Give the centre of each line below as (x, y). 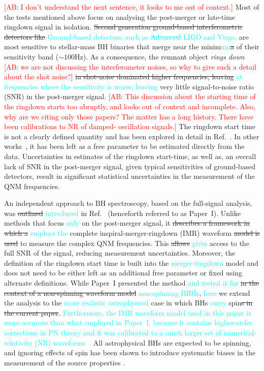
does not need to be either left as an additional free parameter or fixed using (123, 273)
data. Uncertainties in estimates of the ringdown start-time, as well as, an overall (130, 156)
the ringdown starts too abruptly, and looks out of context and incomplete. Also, (130, 106)
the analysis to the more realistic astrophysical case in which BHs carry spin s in (128, 303)
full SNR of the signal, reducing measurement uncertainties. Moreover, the (120, 253)
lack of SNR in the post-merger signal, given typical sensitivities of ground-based (130, 166)
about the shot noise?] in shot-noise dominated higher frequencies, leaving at (123, 76)
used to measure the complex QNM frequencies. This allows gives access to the (127, 243)
